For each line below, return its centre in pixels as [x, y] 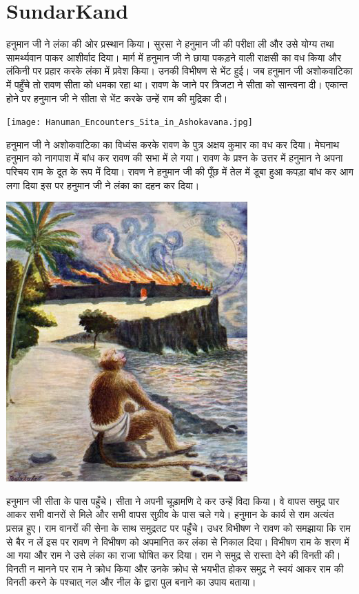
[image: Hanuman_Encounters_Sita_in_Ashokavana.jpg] [130, 123]
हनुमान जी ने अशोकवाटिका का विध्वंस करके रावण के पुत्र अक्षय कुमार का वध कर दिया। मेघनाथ [173, 144]
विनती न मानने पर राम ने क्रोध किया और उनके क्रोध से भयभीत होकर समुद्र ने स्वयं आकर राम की [175, 568]
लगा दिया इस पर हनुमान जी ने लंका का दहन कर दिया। [103, 185]
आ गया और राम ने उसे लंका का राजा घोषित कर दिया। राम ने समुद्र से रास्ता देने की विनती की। [174, 555]
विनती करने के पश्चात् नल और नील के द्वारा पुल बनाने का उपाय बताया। [131, 582]
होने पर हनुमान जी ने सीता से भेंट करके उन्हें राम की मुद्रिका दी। [117, 98]
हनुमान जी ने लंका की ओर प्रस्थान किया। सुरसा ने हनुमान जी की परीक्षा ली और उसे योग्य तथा [170, 44]
